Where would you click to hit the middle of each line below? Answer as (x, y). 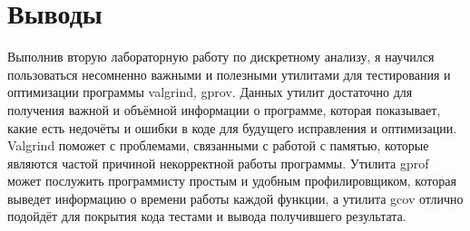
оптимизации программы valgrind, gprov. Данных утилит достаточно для (210, 92)
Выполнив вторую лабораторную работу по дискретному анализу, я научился (221, 57)
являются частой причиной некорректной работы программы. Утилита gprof (218, 163)
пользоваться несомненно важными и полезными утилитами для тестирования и (229, 74)
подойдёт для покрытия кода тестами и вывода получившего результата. (207, 216)
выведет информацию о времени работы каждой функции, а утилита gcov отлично (235, 198)
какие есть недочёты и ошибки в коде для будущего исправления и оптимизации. (232, 127)
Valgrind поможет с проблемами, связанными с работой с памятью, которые (218, 145)
